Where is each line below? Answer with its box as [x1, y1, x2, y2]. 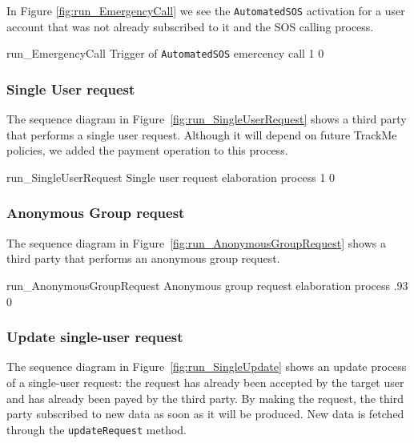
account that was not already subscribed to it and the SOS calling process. [6, 18, 374, 34]
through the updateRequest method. [6, 421, 187, 437]
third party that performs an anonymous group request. [6, 250, 280, 267]
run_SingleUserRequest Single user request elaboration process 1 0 [6, 168, 336, 185]
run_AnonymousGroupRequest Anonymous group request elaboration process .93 [6, 276, 408, 293]
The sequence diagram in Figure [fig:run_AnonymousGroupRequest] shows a [6, 234, 386, 251]
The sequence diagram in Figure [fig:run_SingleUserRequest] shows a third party [6, 111, 407, 127]
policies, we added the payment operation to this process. [6, 142, 288, 159]
